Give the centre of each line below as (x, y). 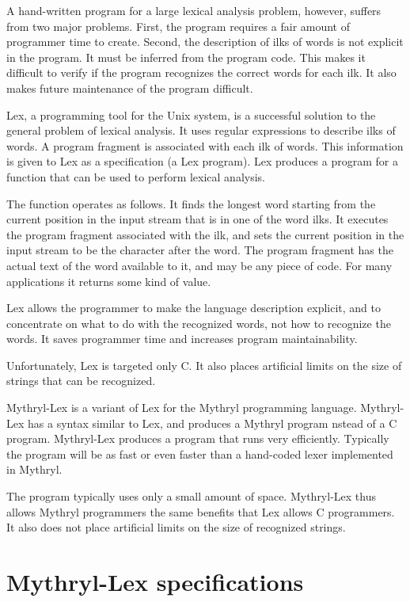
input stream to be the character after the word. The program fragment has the (200, 250)
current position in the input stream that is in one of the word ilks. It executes (197, 219)
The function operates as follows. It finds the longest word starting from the (191, 203)
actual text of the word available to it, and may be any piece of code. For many (199, 265)
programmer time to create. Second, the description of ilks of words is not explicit (205, 42)
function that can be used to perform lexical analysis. (136, 176)
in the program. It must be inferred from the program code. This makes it (186, 57)
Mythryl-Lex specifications (155, 581)
